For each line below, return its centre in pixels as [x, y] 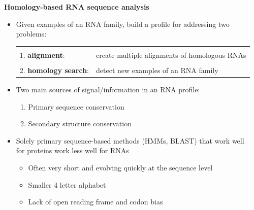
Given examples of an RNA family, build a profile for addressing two [123, 24]
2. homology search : [54, 70]
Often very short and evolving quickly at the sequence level [120, 167]
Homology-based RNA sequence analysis [77, 7]
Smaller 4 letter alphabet [67, 184]
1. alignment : [42, 55]
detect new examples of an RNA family [157, 70]
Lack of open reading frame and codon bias [96, 202]
